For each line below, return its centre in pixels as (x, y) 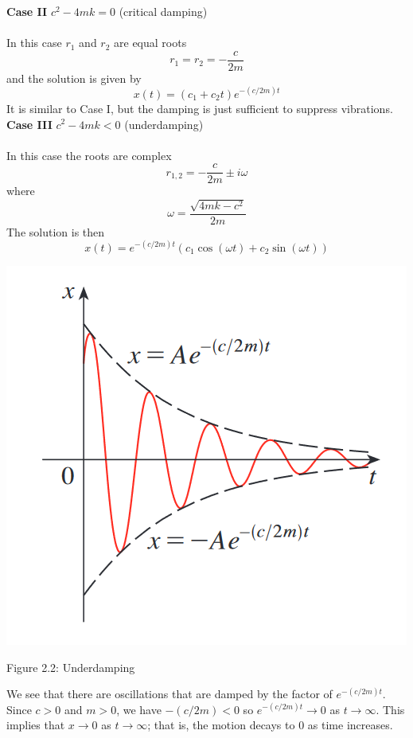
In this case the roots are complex (89, 155)
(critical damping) (163, 11)
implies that (36, 725)
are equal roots (150, 43)
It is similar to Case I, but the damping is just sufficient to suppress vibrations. (200, 108)
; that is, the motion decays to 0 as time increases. (270, 725)
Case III (29, 124)
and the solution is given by (74, 78)
